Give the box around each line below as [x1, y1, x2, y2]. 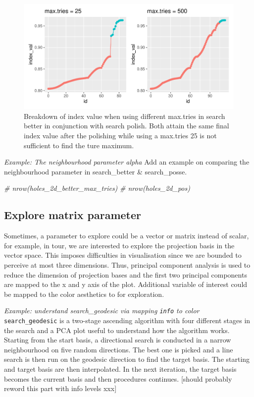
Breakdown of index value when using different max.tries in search [24, 111, 225, 121]
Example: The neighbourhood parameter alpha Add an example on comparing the [4, 157, 250, 167]
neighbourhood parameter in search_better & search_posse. [4, 166, 187, 176]
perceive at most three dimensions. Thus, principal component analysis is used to [4, 259, 251, 270]
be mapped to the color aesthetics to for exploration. [4, 288, 164, 299]
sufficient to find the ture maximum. [24, 140, 134, 150]
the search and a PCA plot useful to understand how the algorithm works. [4, 325, 230, 335]
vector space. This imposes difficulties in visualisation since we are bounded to [4, 250, 242, 260]
